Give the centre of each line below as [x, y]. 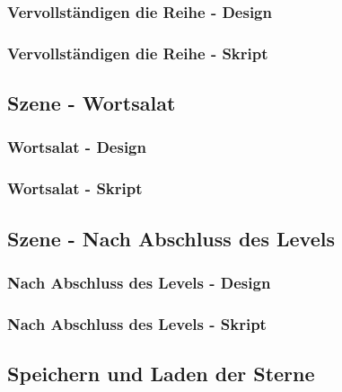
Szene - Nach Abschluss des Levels [171, 238]
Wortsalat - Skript [75, 188]
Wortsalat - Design [77, 147]
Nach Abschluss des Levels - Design [139, 282]
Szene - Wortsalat [92, 103]
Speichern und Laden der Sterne [161, 374]
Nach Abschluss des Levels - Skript [137, 323]
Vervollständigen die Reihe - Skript [138, 53]
